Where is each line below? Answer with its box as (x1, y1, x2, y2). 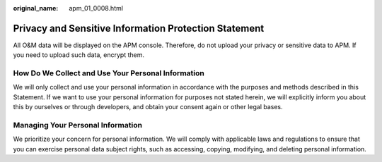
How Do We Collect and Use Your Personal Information (13, 68, 204, 78)
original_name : (13, 4, 59, 12)
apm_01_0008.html (69, 4, 124, 12)
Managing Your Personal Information (13, 120, 143, 130)
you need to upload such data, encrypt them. (13, 51, 145, 59)
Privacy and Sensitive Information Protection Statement (13, 22, 265, 35)
